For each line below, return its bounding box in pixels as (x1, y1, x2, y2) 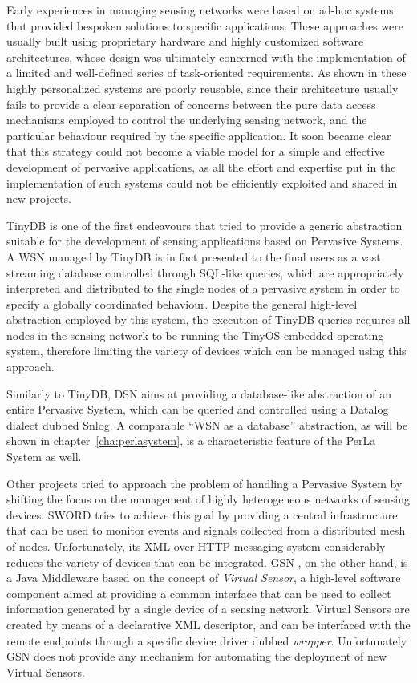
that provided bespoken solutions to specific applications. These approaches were (6, 17, 403, 34)
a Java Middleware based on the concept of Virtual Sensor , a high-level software (6, 569, 401, 586)
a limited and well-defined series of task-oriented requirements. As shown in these (6, 64, 407, 81)
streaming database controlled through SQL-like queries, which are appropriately (6, 264, 404, 281)
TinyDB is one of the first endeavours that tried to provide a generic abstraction (6, 216, 403, 233)
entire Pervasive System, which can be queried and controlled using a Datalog (6, 401, 389, 418)
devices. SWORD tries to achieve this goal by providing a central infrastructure (6, 506, 398, 523)
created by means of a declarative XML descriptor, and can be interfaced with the (6, 616, 411, 632)
